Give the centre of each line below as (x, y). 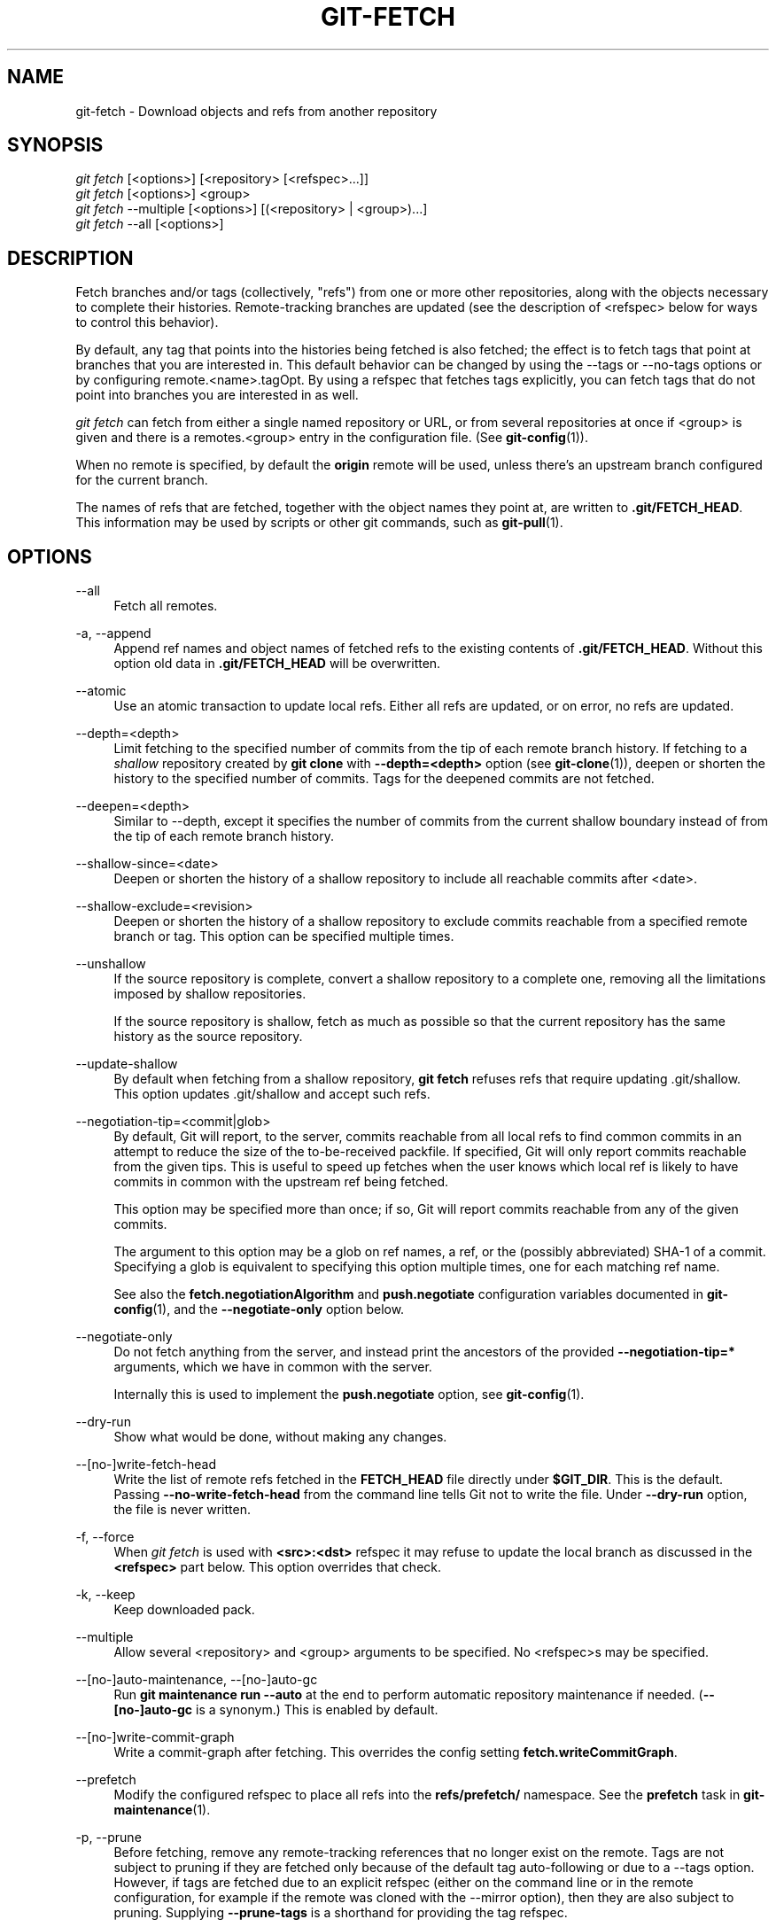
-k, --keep (105, 1595)
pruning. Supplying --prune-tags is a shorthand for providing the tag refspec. (341, 1913)
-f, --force (105, 1537)
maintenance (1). (162, 1810)
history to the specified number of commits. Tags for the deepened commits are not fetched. (384, 779)
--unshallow (111, 964)
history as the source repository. (208, 1037)
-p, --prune (109, 1838)
